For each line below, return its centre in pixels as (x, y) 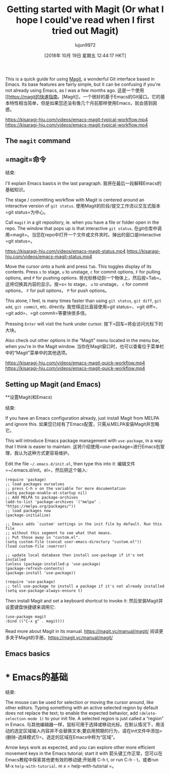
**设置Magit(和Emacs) (29, 397)
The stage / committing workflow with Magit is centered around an (75, 200)
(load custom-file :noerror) (36, 546)
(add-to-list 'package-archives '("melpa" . (53, 502)
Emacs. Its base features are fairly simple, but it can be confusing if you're (83, 84)
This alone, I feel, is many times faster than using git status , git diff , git (83, 301)
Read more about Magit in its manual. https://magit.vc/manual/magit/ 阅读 (82, 631)
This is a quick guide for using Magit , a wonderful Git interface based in (80, 79)
